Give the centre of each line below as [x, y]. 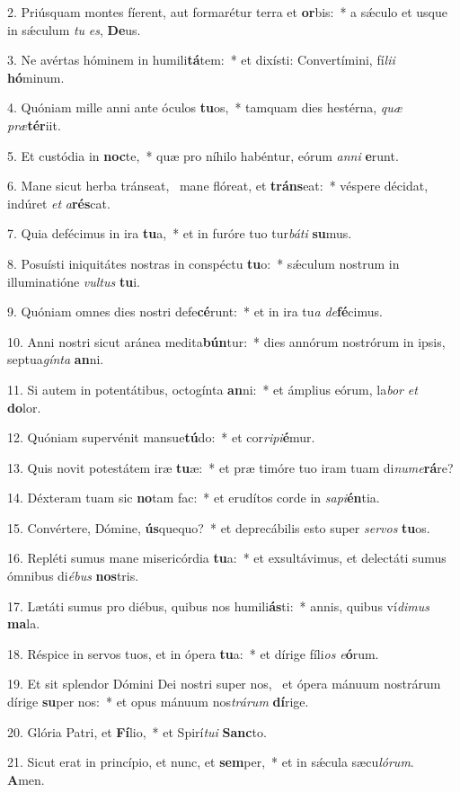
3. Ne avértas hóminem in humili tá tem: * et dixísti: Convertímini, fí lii [201, 60]
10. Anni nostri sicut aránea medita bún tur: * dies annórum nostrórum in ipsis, [226, 341]
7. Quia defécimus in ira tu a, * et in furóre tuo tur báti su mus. [180, 233]
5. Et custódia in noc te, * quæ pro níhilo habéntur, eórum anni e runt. [203, 155]
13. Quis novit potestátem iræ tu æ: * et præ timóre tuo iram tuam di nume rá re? [230, 467]
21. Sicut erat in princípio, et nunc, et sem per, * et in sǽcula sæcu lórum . [211, 762]
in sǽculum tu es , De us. [74, 29]
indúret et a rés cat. [59, 203]
